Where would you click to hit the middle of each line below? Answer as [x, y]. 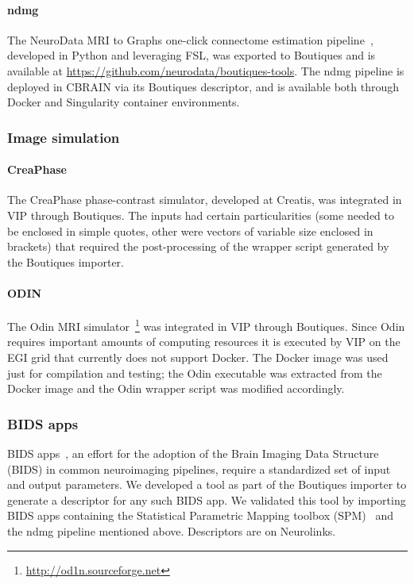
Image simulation [64, 137]
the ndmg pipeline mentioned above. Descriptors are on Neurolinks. [172, 530]
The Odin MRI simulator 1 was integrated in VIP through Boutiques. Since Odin [206, 325]
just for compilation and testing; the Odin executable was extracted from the [195, 373]
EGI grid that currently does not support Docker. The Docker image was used [198, 357]
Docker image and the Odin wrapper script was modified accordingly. [176, 388]
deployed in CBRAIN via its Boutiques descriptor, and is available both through [203, 86]
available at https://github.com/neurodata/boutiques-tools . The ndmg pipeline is [206, 70]
